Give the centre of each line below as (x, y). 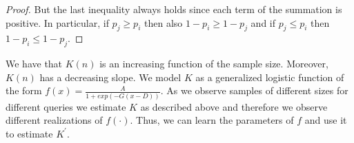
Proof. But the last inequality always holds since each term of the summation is (174, 9)
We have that (34, 64)
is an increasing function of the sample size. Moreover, (214, 64)
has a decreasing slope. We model (110, 77)
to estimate (29, 133)
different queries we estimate (66, 106)
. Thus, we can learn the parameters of (212, 120)
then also (163, 22)
